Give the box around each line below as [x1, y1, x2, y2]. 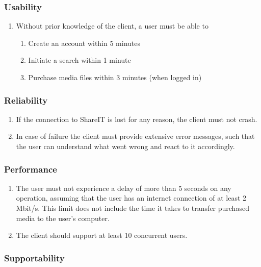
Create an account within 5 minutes [28, 37, 141, 48]
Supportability [4, 251, 65, 264]
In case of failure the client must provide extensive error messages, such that [16, 131, 255, 141]
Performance [4, 162, 57, 175]
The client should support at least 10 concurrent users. [16, 230, 188, 240]
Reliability [4, 93, 48, 106]
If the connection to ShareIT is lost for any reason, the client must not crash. [16, 113, 257, 124]
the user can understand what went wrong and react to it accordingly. [16, 141, 235, 151]
